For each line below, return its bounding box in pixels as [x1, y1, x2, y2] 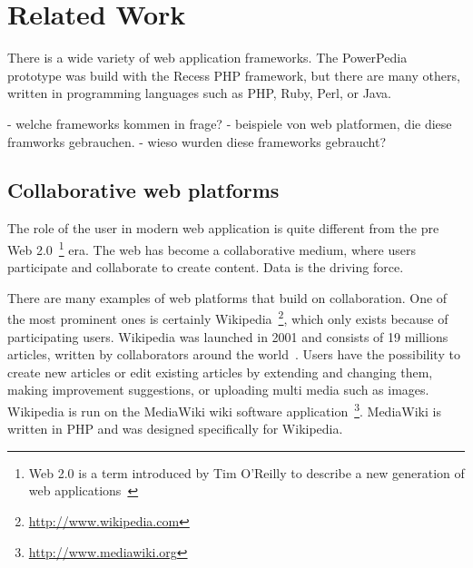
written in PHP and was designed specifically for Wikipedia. [7, 419, 343, 438]
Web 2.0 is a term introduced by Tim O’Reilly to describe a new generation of [28, 463, 465, 482]
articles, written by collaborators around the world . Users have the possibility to [7, 345, 460, 364]
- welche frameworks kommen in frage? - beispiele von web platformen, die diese [7, 113, 452, 132]
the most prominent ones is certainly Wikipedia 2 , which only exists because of [7, 307, 448, 328]
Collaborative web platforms [7, 176, 280, 204]
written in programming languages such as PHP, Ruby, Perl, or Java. [7, 83, 391, 103]
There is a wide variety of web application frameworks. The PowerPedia [7, 48, 408, 67]
